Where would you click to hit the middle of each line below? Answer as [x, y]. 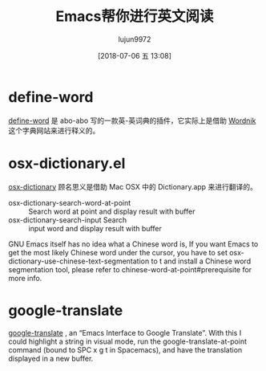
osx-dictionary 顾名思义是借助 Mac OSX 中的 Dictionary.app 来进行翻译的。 [133, 186]
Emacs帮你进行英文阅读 [135, 16]
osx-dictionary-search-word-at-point [70, 202]
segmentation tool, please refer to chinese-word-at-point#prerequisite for [130, 269]
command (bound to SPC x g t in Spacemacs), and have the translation [125, 349]
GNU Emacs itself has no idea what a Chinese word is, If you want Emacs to [133, 244]
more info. [25, 278]
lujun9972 [135, 39]
